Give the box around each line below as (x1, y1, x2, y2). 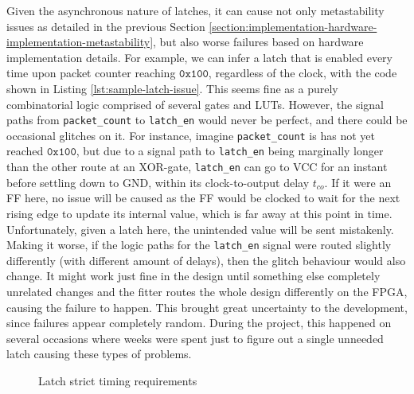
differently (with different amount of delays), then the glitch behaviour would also (6, 252, 406, 268)
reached (6, 142, 44, 159)
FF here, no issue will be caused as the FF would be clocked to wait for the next (6, 189, 400, 206)
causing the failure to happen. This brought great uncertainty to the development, (6, 298, 408, 315)
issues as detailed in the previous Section (6, 18, 205, 34)
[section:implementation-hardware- (209, 18, 377, 34)
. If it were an (324, 174, 392, 190)
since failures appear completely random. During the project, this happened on (6, 314, 392, 331)
